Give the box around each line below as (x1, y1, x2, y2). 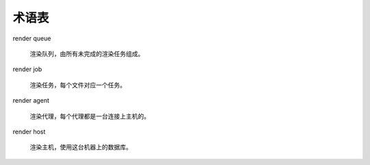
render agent (12, 97, 49, 105)
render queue (12, 34, 51, 42)
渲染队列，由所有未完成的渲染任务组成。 (29, 49, 144, 58)
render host (12, 127, 46, 136)
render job (12, 65, 42, 73)
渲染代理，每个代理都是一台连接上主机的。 (29, 112, 150, 120)
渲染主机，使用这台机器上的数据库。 (29, 143, 132, 151)
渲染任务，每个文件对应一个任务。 (29, 81, 126, 89)
